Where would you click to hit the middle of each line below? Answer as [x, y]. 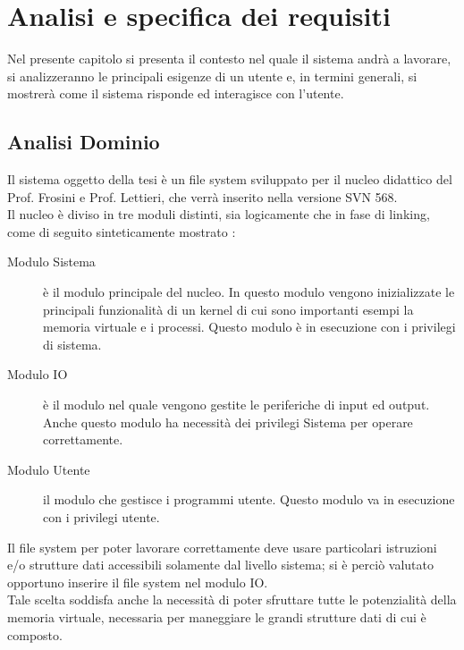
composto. [35, 634]
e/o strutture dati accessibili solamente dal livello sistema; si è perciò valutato [220, 565]
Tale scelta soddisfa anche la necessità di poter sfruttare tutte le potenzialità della [232, 599]
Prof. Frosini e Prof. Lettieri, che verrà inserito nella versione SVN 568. [202, 196]
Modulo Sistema [51, 262]
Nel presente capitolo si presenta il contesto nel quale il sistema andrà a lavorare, [229, 59]
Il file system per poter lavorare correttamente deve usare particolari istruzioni [222, 547]
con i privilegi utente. [101, 517]
